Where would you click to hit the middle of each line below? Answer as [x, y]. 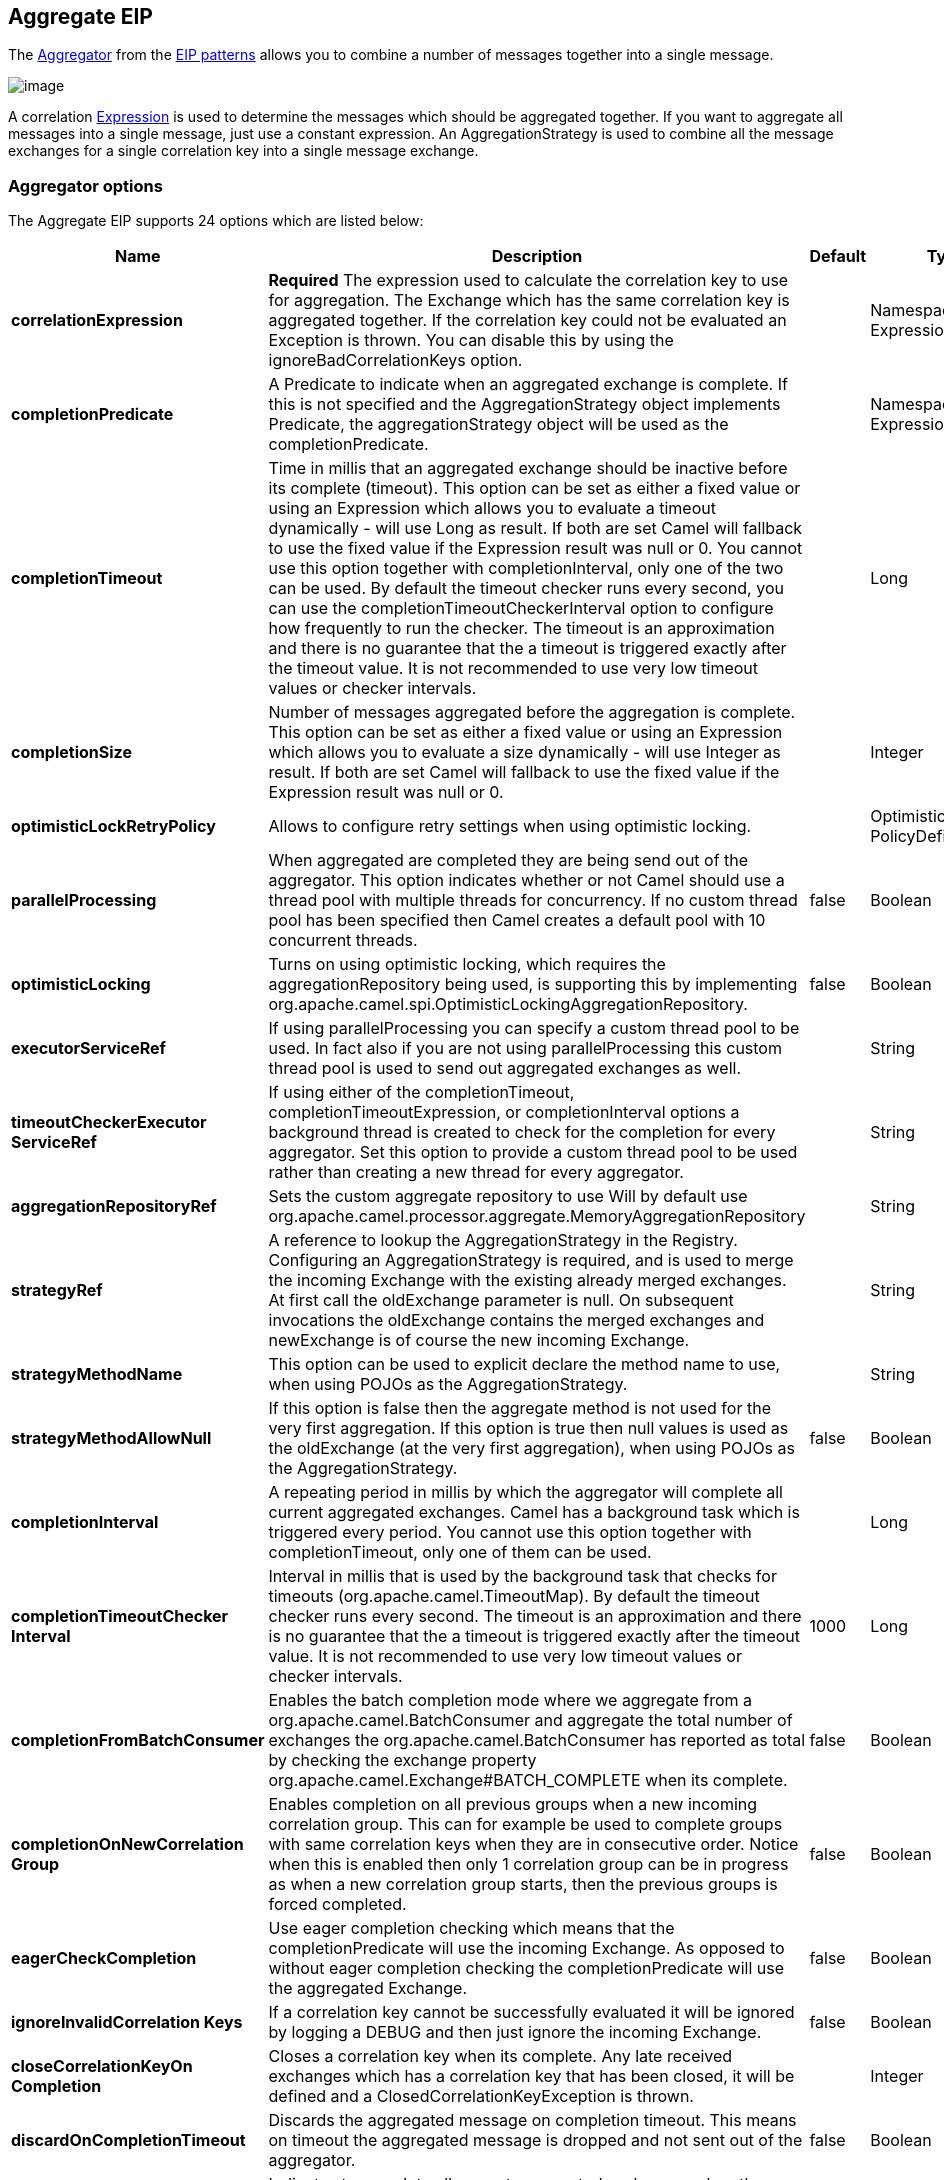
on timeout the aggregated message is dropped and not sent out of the [535, 2140]
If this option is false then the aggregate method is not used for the [519, 1408]
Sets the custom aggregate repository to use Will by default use [508, 1196]
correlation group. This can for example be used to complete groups [525, 1824]
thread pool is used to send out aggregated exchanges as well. [504, 1068]
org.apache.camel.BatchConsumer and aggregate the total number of [530, 1720]
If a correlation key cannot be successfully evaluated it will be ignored [531, 2012]
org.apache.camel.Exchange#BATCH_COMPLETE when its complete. [528, 1780]
